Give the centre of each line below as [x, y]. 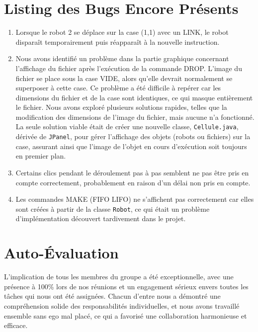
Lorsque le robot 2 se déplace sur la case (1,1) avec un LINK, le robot [122, 32]
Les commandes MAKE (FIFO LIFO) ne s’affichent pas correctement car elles [135, 199]
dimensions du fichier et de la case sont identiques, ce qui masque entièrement [134, 97]
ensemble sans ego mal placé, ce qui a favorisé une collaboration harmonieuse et [126, 315]
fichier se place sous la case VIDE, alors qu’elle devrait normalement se [124, 78]
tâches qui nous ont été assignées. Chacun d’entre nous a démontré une [112, 296]
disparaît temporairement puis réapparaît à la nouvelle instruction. [118, 41]
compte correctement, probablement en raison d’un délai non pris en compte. [133, 182]
